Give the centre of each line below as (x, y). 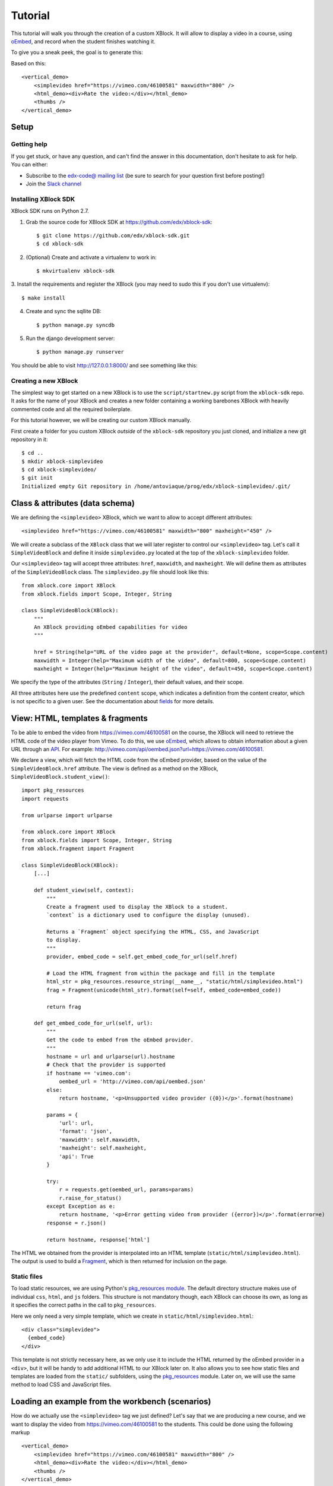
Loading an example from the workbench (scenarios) (111, 1402)
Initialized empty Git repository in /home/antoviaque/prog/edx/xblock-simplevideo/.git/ (156, 486)
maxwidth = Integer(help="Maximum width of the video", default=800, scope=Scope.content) (170, 660)
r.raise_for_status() (90, 1198)
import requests (45, 799)
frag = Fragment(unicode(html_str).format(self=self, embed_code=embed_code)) (164, 990)
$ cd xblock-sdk (60, 244)
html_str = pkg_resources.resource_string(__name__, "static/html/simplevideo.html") (175, 982)
